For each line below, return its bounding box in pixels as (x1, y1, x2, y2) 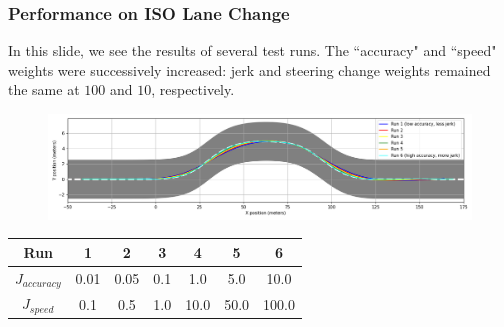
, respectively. (151, 79, 235, 100)
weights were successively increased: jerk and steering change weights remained (8, 59, 491, 80)
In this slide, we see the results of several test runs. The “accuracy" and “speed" (8, 40, 497, 61)
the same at (8, 79, 80, 100)
